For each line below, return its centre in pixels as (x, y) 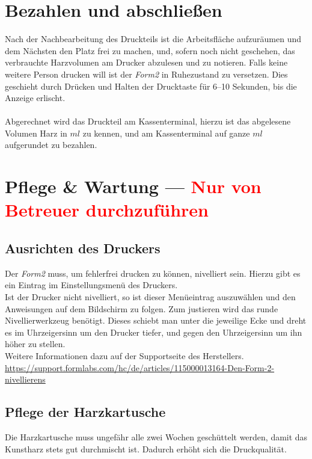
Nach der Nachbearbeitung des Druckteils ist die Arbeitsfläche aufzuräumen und (153, 39)
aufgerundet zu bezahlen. (51, 145)
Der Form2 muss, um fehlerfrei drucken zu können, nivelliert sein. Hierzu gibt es (153, 273)
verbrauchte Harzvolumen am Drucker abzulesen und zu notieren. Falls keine (146, 62)
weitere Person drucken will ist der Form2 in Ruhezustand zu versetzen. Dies (146, 74)
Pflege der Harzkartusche (85, 412)
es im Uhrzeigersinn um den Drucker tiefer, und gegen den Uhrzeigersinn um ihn (154, 332)
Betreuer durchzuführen (107, 210)
